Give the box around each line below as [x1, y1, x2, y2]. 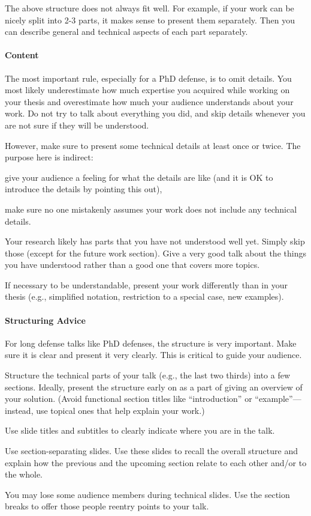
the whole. [5, 468, 43, 481]
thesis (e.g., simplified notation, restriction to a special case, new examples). [5, 290, 284, 303]
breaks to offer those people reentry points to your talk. [5, 500, 209, 512]
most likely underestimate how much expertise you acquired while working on [5, 83, 290, 96]
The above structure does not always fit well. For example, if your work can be [5, 2, 294, 14]
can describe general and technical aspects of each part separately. [5, 25, 248, 38]
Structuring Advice [5, 314, 86, 326]
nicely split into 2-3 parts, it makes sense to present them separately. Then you [5, 13, 295, 26]
